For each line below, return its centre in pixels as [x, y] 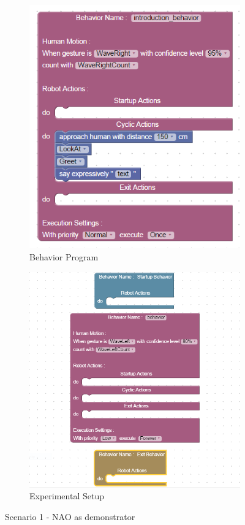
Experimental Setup [67, 496]
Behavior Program [64, 257]
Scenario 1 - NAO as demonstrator [70, 516]
